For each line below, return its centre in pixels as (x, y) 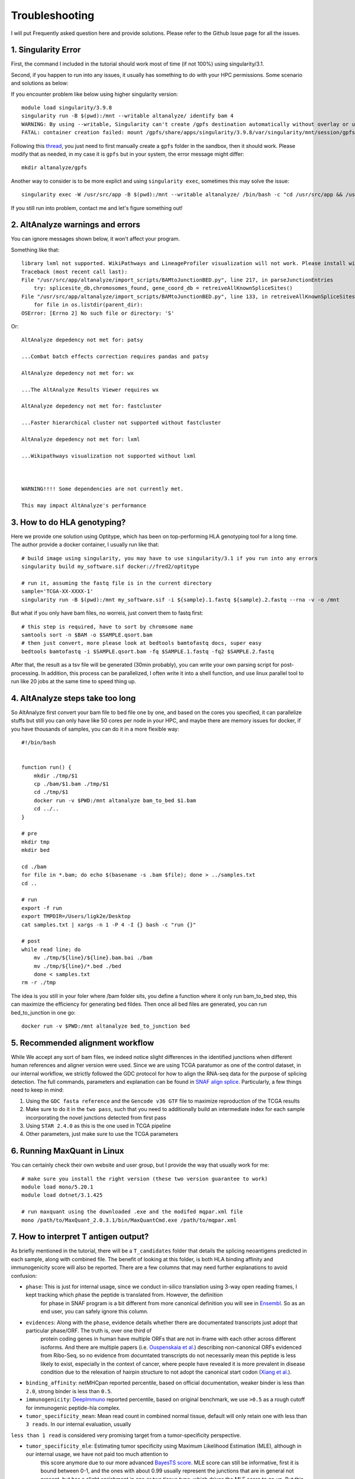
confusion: (24, 1275)
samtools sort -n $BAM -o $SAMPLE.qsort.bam (87, 635)
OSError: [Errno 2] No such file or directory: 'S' (98, 313)
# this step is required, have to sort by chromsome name (107, 627)
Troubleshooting (53, 15)
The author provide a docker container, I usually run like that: (85, 545)
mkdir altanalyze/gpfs (54, 168)
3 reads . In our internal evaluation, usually (78, 1424)
